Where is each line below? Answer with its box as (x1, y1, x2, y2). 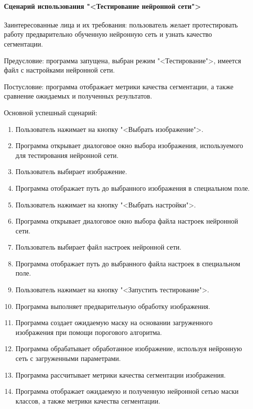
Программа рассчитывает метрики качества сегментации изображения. (15, 369, 226, 380)
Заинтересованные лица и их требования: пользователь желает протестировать (4, 19, 238, 29)
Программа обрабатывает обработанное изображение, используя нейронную (15, 343, 242, 354)
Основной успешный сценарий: (4, 107, 98, 117)
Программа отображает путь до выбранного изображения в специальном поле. (15, 182, 250, 193)
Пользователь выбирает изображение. (15, 166, 127, 177)
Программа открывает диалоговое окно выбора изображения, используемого (15, 140, 243, 151)
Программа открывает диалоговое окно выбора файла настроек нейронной (15, 216, 238, 226)
